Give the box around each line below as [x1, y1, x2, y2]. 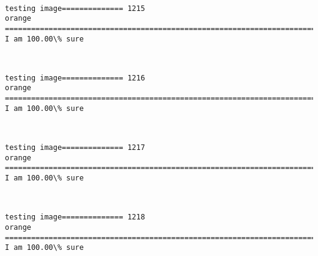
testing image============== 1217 [5, 143, 146, 152]
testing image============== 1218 [5, 213, 146, 222]
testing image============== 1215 [5, 4, 146, 13]
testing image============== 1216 [5, 73, 146, 82]
